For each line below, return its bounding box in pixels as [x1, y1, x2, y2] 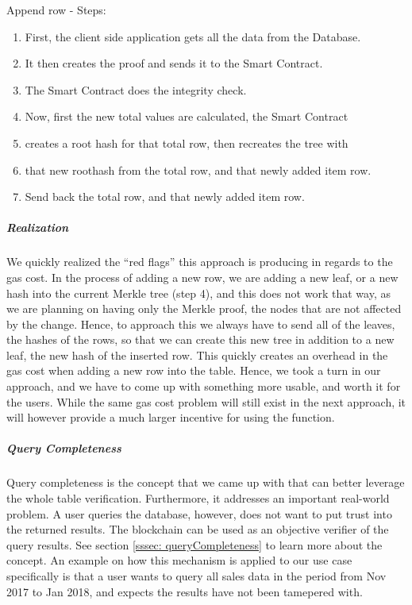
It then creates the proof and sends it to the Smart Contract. [25, 55, 323, 71]
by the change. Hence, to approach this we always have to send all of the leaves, [6, 315, 395, 332]
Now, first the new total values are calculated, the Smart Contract [25, 108, 348, 125]
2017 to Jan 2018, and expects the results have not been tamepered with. [6, 583, 363, 599]
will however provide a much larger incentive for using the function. [6, 409, 335, 426]
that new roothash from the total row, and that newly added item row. [25, 161, 372, 178]
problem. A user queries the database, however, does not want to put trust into [6, 505, 392, 522]
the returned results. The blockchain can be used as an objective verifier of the [6, 521, 389, 538]
